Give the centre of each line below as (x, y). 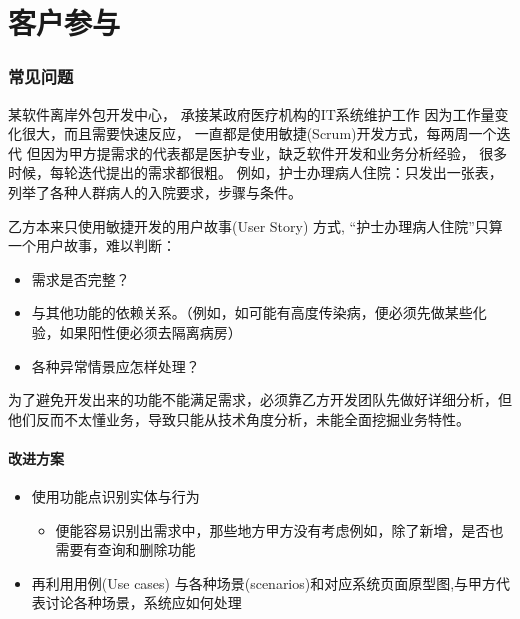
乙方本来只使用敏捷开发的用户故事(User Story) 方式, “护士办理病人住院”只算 (255, 225)
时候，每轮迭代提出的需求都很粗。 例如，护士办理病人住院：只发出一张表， (255, 172)
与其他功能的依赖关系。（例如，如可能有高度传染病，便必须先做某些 (252, 312)
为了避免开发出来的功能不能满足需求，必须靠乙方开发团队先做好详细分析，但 (260, 399)
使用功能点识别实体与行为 (115, 496)
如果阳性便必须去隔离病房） (150, 331)
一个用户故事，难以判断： (92, 245)
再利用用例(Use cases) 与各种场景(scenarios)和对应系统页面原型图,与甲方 (264, 582)
